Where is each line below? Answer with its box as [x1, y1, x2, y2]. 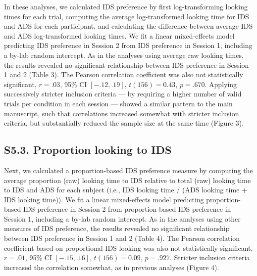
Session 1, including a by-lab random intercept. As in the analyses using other [4, 213, 241, 224]
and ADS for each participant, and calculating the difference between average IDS [4, 21, 253, 31]
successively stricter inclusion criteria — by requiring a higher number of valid [4, 89, 242, 99]
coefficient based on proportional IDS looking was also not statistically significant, [4, 242, 253, 253]
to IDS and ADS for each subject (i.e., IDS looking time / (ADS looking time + [4, 184, 247, 195]
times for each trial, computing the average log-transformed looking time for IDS [4, 11, 249, 21]
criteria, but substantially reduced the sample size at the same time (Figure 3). [4, 118, 244, 128]
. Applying [205, 79, 237, 89]
